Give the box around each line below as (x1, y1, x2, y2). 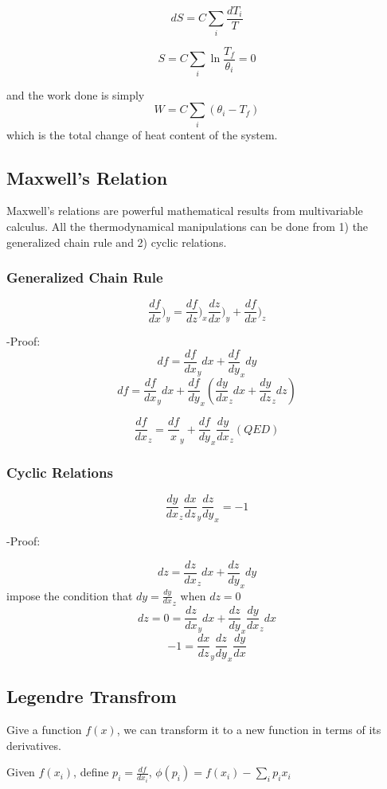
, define (73, 764, 109, 780)
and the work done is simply (6, 86, 145, 103)
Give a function (6, 721, 82, 738)
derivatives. (6, 736, 61, 753)
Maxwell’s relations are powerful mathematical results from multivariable (6, 202, 363, 219)
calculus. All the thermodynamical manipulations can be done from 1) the (6, 217, 369, 234)
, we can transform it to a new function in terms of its (116, 721, 381, 738)
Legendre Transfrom (6, 684, 177, 709)
